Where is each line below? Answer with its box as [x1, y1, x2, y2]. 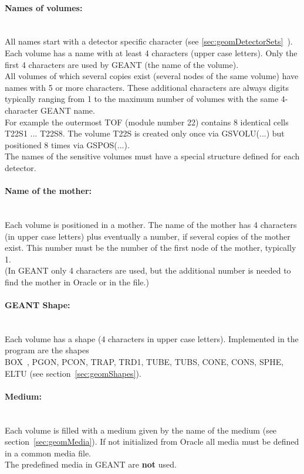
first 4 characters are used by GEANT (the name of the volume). [5, 58, 239, 70]
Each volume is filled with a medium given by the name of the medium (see [5, 424, 277, 436]
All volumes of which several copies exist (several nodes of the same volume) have [5, 70, 299, 82]
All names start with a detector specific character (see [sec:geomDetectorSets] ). [5, 35, 293, 47]
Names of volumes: [5, 1, 83, 13]
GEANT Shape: [5, 299, 70, 311]
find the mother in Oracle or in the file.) [5, 275, 149, 288]
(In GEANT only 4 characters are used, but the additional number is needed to [5, 264, 291, 277]
